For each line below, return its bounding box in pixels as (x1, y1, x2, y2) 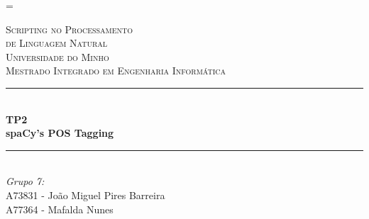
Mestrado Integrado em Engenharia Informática (6, 63, 226, 78)
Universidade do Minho (6, 49, 109, 64)
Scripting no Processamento (6, 21, 133, 36)
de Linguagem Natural (6, 35, 108, 50)
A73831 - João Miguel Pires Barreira (6, 187, 165, 202)
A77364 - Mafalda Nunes (6, 201, 114, 216)
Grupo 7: (6, 174, 45, 189)
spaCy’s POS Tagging (6, 125, 114, 140)
